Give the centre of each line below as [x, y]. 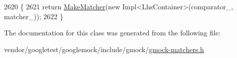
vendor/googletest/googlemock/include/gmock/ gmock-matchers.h [104, 49]
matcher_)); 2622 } [34, 16]
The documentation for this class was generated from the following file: [112, 33]
